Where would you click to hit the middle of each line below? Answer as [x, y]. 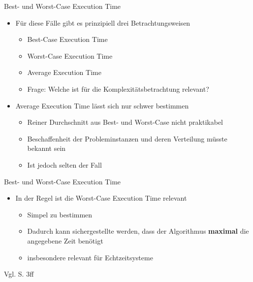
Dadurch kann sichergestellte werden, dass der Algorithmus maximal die [138, 231]
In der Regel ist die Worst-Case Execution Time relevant [101, 198]
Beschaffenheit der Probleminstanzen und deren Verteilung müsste [127, 138]
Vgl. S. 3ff [19, 274]
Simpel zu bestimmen [60, 214]
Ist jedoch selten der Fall [64, 164]
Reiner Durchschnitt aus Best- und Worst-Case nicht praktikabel [125, 122]
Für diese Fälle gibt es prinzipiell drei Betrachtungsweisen [103, 22]
